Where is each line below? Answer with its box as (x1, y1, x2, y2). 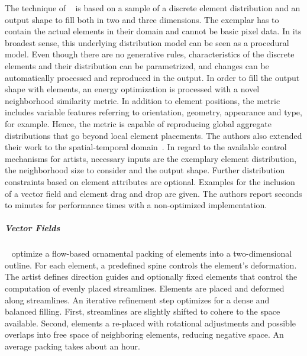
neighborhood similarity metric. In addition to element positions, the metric (5, 94, 280, 106)
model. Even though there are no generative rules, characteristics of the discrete (5, 48, 295, 60)
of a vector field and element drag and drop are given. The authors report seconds (5, 187, 302, 199)
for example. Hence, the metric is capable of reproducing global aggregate (5, 117, 272, 130)
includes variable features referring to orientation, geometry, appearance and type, (5, 106, 302, 118)
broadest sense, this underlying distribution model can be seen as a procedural (5, 36, 289, 48)
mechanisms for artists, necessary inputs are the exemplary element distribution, (5, 152, 297, 164)
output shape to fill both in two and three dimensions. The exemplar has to (5, 13, 279, 25)
